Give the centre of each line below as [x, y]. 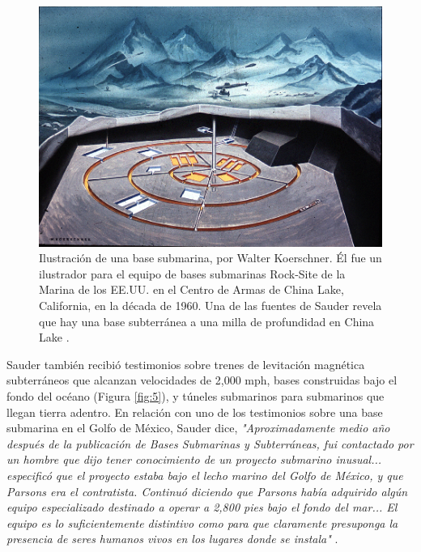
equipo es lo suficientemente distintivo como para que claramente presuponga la [202, 522]
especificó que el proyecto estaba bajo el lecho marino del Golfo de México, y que [205, 475]
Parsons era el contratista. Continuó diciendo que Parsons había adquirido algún [207, 491]
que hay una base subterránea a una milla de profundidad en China [207, 321]
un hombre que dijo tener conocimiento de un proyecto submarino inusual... [194, 459]
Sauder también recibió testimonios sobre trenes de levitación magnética [186, 364]
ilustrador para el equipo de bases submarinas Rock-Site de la [192, 273]
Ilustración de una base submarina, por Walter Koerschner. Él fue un [210, 258]
